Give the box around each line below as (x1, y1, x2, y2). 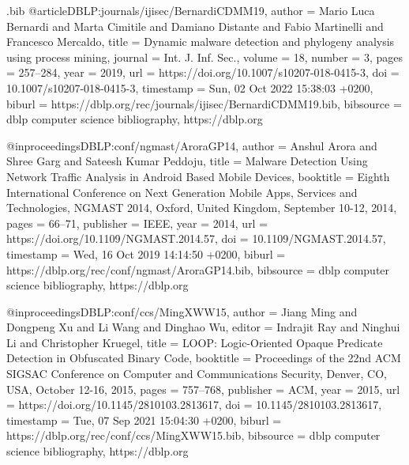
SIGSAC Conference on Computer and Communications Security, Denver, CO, (6, 365, 387, 382)
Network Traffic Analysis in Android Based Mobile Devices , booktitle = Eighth (6, 168, 390, 184)
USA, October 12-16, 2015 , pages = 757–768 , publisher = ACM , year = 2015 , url (6, 380, 400, 397)
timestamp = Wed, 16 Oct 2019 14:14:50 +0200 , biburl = (6, 245, 286, 262)
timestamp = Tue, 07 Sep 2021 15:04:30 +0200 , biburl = (6, 411, 282, 428)
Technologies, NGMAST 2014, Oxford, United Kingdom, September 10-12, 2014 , (6, 199, 397, 216)
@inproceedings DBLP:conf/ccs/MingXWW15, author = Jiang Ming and (6, 303, 358, 319)
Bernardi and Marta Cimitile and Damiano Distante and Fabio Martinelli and (6, 17, 384, 34)
